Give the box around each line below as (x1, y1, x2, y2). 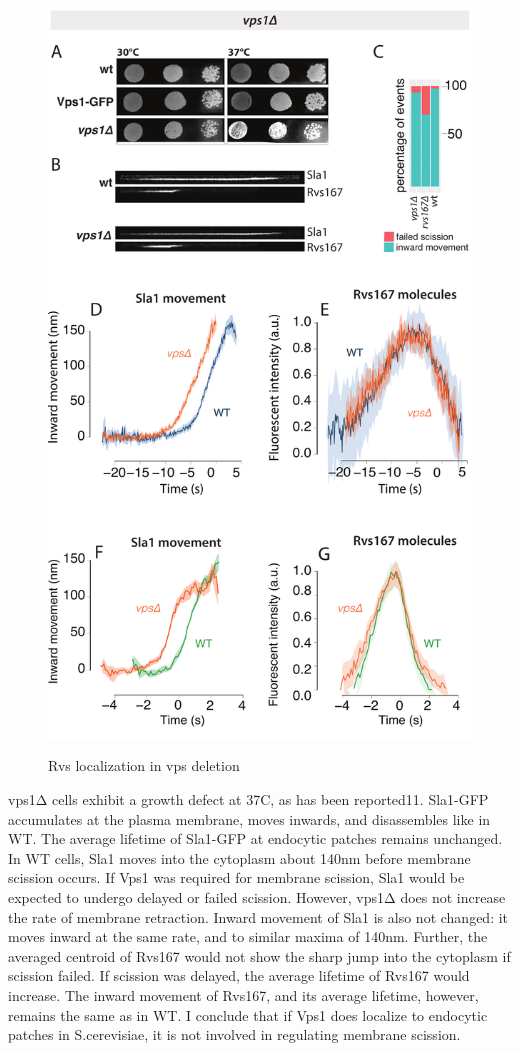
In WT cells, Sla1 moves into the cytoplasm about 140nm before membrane (8, 847, 471, 868)
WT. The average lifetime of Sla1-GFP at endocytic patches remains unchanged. (8, 828, 503, 849)
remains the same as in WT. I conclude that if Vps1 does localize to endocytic (8, 1004, 488, 1025)
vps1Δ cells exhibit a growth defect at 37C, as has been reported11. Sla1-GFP (8, 789, 489, 810)
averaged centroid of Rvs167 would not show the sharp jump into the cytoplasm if (8, 945, 511, 966)
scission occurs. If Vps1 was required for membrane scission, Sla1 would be (8, 867, 465, 888)
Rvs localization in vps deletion (48, 755, 240, 776)
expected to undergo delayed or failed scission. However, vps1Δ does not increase (8, 887, 506, 908)
